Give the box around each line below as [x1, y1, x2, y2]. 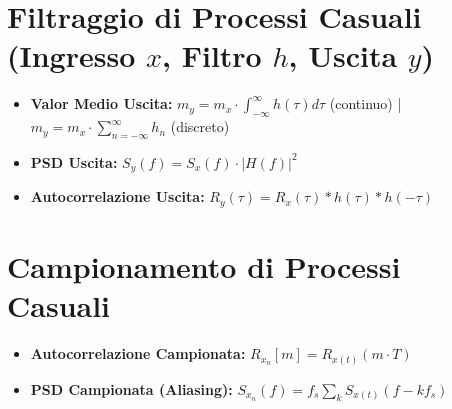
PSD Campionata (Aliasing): [30, 378, 233, 399]
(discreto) [170, 116, 230, 137]
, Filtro [162, 35, 262, 76]
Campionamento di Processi [7, 246, 401, 286]
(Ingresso [7, 35, 136, 76]
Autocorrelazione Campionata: [30, 343, 246, 364]
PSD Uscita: [30, 151, 118, 172]
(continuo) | [329, 93, 402, 114]
